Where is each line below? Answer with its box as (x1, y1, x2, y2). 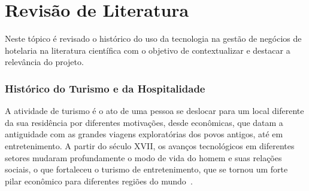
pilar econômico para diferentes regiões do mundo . (5, 174, 193, 187)
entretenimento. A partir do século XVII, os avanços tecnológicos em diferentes (5, 139, 295, 152)
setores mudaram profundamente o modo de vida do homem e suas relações (5, 151, 282, 164)
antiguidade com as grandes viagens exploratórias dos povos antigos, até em (5, 128, 283, 140)
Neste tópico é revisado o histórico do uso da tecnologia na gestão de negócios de (5, 32, 302, 45)
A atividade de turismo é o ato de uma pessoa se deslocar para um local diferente (5, 104, 304, 117)
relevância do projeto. (5, 56, 84, 68)
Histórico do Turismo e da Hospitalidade (5, 81, 205, 95)
